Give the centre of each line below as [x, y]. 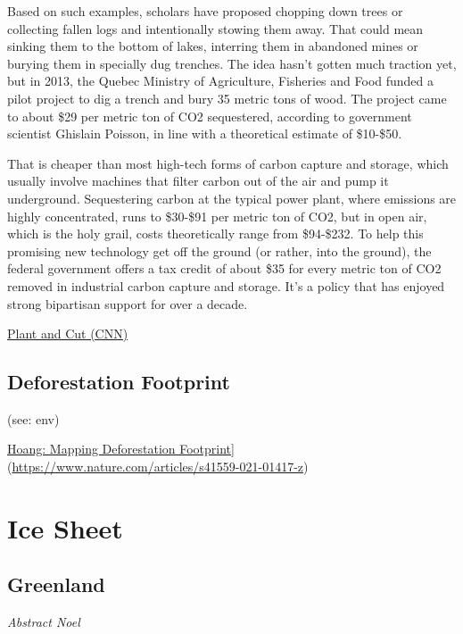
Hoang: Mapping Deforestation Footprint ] [121, 449]
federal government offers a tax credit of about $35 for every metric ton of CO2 [224, 268]
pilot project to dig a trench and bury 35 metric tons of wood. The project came [227, 98]
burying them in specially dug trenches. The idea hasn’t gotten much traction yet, [232, 63]
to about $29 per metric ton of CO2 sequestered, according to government [210, 116]
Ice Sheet [65, 527]
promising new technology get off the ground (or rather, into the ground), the [219, 250]
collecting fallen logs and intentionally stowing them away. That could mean [215, 28]
